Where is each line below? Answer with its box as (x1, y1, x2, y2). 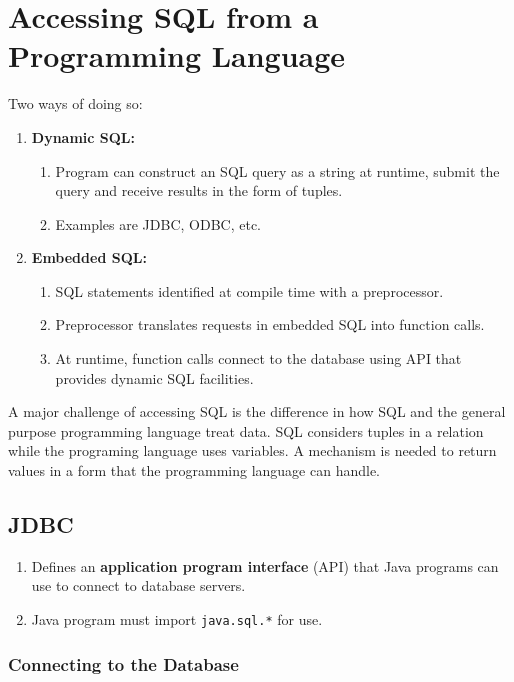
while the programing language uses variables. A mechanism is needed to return (8, 440, 497, 461)
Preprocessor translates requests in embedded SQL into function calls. (55, 314, 485, 335)
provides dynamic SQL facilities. (55, 367, 254, 388)
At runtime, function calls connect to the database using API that (55, 348, 462, 369)
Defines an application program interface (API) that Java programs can (31, 555, 499, 576)
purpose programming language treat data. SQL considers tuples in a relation (8, 420, 484, 441)
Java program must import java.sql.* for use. (31, 609, 323, 630)
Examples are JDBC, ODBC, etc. (55, 213, 262, 234)
